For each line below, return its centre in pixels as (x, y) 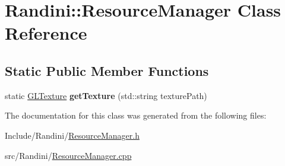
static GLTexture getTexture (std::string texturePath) (106, 95)
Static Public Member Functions (107, 70)
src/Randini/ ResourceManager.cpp (68, 155)
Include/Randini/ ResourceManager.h (72, 135)
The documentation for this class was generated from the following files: (136, 115)
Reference (46, 33)
